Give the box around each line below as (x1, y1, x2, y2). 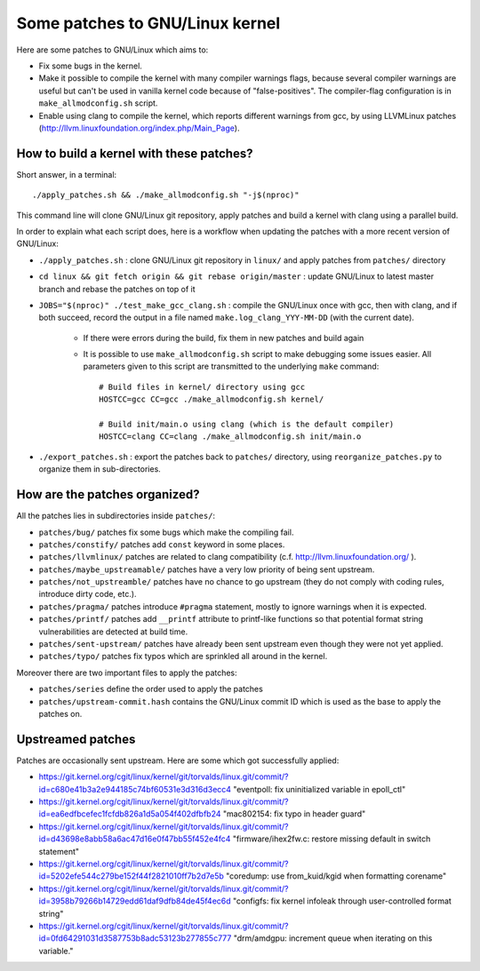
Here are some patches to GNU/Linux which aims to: (16, 44, 209, 55)
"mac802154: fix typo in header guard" (222, 808, 366, 819)
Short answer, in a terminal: (16, 169, 117, 179)
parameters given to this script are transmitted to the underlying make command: (83, 361, 380, 372)
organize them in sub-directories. (38, 464, 162, 474)
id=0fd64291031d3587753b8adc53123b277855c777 (38, 933, 232, 943)
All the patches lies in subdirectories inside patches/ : (16, 511, 216, 521)
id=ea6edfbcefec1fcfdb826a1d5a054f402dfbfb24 (38, 808, 221, 819)
